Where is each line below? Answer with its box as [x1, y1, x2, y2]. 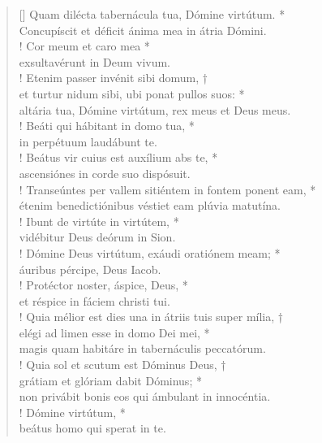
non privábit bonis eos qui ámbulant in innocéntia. [19, 388, 271, 405]
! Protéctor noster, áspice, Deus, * [19, 276, 188, 293]
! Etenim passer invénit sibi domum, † [19, 69, 208, 86]
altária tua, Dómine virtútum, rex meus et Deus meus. [19, 101, 291, 118]
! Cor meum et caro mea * [19, 37, 150, 54]
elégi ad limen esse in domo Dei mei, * [19, 324, 210, 341]
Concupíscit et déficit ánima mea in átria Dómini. [19, 21, 267, 38]
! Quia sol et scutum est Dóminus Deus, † [19, 356, 226, 373]
